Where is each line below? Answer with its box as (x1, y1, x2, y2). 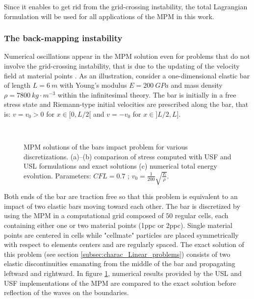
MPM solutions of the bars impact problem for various (24, 142, 188, 152)
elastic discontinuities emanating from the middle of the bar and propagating (4, 258, 235, 269)
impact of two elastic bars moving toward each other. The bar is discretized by (4, 200, 240, 211)
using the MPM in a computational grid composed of (4, 210, 164, 221)
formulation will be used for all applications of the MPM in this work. (4, 11, 214, 21)
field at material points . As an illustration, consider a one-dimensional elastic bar (4, 70, 250, 80)
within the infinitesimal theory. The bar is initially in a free (57, 89, 236, 100)
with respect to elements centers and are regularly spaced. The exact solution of (4, 239, 244, 249)
